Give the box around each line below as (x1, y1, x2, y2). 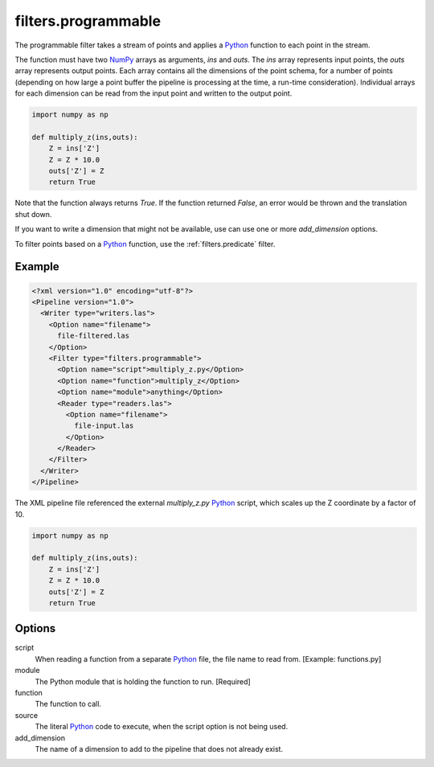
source (14, 710, 39, 720)
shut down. (14, 209, 52, 219)
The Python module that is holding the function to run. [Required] (35, 676, 251, 687)
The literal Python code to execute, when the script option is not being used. (35, 722, 289, 732)
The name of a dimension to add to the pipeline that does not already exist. (35, 744, 284, 753)
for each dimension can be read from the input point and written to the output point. (14, 88, 293, 98)
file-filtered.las (57, 331, 130, 341)
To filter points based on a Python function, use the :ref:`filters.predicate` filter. (14, 239, 276, 248)
